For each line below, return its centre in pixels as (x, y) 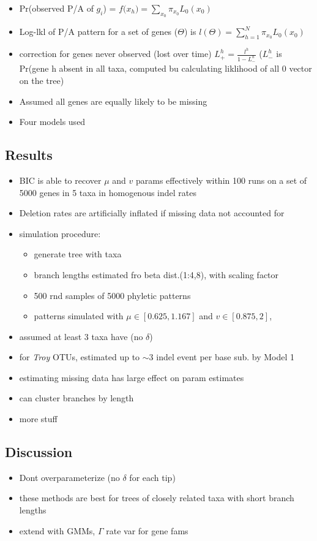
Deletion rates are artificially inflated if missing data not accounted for (152, 213)
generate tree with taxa (78, 254)
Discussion (39, 452)
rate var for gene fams (147, 530)
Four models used (52, 122)
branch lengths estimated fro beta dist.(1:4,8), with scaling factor (156, 274)
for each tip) (152, 477)
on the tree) (42, 80)
